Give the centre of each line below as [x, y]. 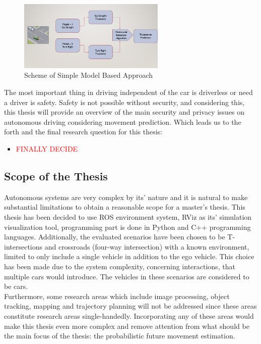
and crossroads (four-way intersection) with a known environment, [147, 246]
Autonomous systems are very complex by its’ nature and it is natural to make [126, 197]
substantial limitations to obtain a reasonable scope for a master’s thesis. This [125, 207]
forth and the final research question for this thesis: [83, 132]
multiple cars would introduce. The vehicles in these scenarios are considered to [127, 276]
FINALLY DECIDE [47, 149]
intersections [23, 246]
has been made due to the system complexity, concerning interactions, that [120, 266]
